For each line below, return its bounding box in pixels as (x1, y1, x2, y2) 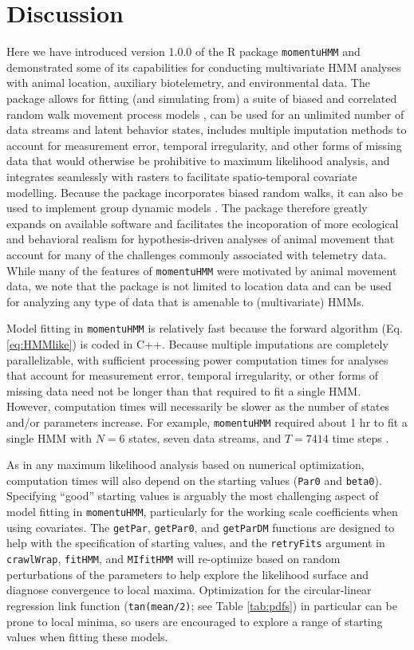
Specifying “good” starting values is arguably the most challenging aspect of (6, 487, 379, 504)
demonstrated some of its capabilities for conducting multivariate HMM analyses (6, 58, 401, 75)
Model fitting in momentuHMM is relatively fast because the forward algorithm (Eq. (6, 320, 403, 337)
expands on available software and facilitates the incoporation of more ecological (6, 215, 399, 231)
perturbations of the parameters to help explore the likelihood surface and (6, 565, 369, 582)
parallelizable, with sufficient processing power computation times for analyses (6, 351, 388, 368)
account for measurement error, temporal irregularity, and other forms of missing (6, 136, 402, 153)
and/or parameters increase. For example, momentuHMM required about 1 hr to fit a (6, 413, 408, 430)
